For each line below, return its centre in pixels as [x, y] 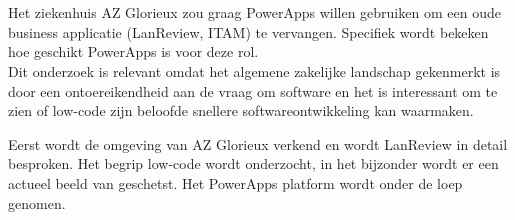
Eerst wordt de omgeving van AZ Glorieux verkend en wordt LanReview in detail [258, 143]
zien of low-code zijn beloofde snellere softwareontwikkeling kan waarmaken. [241, 110]
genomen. [37, 202]
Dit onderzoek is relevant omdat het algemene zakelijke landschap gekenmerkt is [254, 70]
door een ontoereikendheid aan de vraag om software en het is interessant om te [253, 90]
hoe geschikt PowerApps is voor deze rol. [133, 51]
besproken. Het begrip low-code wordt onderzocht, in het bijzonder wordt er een [253, 163]
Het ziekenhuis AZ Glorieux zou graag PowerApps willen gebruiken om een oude [254, 12]
